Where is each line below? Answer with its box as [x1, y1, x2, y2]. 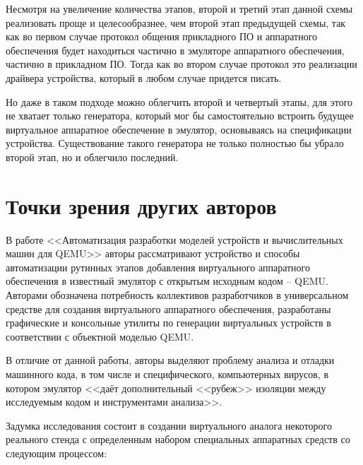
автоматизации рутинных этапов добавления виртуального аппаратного [6, 259, 310, 274]
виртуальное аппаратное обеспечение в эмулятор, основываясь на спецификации [6, 122, 352, 136]
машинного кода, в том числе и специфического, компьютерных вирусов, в [6, 367, 329, 381]
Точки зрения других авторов [6, 191, 277, 220]
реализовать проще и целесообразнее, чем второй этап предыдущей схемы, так [6, 15, 346, 30]
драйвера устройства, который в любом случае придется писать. [6, 70, 282, 85]
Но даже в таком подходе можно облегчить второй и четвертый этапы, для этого [6, 94, 353, 109]
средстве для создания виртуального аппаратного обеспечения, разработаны [6, 301, 331, 316]
